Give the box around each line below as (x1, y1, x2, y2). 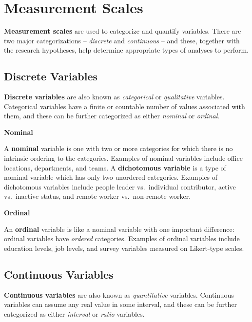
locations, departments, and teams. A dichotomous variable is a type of (4, 162, 226, 172)
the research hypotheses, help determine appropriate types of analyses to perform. (4, 45, 249, 55)
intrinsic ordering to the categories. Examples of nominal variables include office (4, 153, 243, 163)
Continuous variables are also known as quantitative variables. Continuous (4, 289, 234, 300)
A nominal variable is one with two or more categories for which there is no (4, 143, 233, 153)
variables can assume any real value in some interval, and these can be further (4, 299, 237, 309)
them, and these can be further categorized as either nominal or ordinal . (4, 111, 220, 121)
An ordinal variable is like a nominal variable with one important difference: (4, 224, 234, 234)
